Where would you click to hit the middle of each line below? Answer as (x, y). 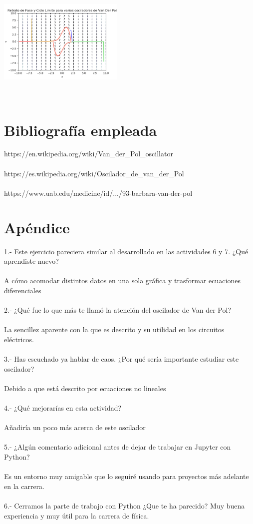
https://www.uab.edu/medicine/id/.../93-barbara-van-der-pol (98, 193)
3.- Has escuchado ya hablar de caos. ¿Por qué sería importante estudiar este (122, 359)
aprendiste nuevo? (31, 261)
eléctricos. (19, 339)
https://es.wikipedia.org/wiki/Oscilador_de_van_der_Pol (94, 173)
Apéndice (37, 227)
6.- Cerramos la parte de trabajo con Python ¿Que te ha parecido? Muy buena (125, 506)
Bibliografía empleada (81, 130)
